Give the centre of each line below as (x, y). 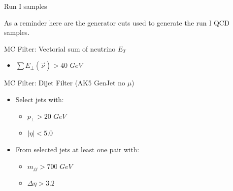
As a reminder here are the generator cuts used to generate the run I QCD (117, 22)
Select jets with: (40, 99)
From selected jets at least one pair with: (77, 149)
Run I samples (26, 6)
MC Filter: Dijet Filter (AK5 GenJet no (65, 83)
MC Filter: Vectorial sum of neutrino (60, 48)
